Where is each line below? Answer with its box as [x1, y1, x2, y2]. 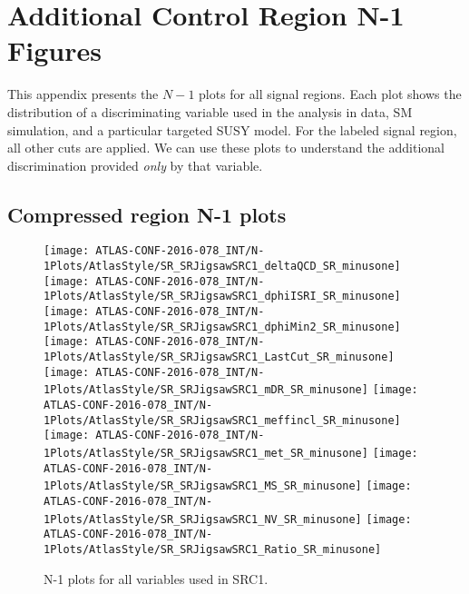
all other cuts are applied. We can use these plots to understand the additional [7, 138, 445, 157]
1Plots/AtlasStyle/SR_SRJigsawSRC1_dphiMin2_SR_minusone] [44, 320, 401, 333]
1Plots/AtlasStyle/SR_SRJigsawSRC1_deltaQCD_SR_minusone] [44, 260, 401, 273]
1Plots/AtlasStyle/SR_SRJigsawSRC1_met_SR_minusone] [44, 447, 368, 460]
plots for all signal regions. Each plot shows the [199, 84, 462, 104]
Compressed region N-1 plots [7, 200, 287, 228]
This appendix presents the [7, 84, 159, 104]
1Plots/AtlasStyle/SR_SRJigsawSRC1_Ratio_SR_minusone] [44, 542, 382, 556]
